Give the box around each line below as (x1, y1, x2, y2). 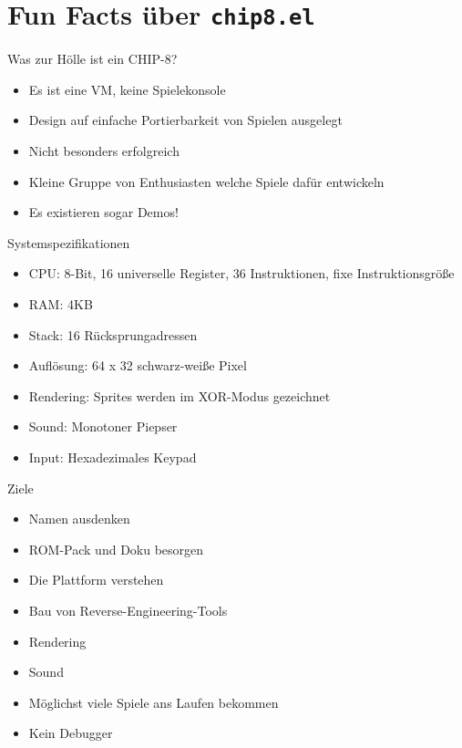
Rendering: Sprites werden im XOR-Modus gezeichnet (28, 386, 331, 405)
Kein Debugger (28, 723, 113, 743)
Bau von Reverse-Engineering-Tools (28, 600, 228, 619)
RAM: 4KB (28, 295, 93, 313)
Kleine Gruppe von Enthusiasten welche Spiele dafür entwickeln (28, 171, 385, 191)
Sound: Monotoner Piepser (28, 417, 178, 436)
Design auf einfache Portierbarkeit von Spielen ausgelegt (28, 110, 343, 130)
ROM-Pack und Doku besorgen (28, 539, 204, 558)
